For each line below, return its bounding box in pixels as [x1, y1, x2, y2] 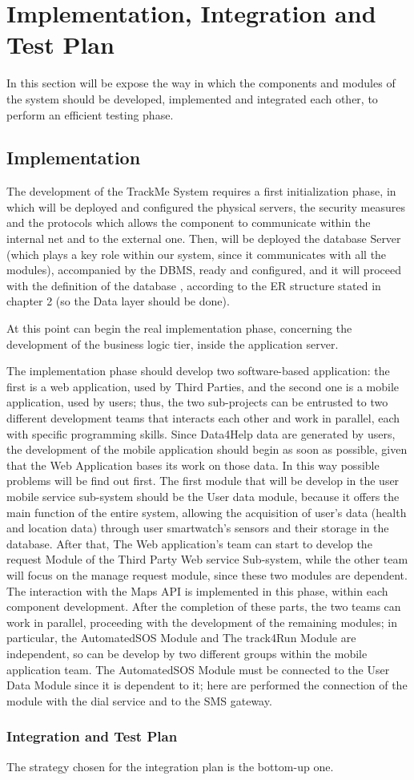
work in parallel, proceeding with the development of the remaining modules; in [6, 613, 397, 630]
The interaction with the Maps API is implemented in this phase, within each [6, 582, 388, 599]
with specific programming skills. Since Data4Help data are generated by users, [6, 425, 396, 442]
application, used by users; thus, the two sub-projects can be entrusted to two [6, 394, 388, 410]
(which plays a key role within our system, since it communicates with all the [6, 245, 387, 262]
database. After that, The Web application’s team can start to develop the [6, 535, 372, 552]
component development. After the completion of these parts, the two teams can [6, 598, 401, 615]
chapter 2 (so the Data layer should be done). [6, 293, 230, 309]
